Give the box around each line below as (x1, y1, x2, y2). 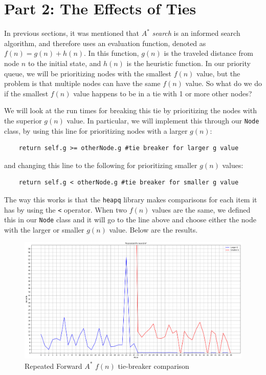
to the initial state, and (28, 57, 101, 68)
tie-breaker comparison (118, 360, 189, 371)
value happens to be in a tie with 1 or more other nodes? (73, 88, 252, 98)
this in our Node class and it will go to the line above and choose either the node (4, 214, 256, 225)
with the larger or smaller (4, 224, 84, 235)
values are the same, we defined (152, 204, 251, 215)
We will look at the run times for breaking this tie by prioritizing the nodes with (4, 105, 257, 116)
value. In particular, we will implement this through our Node (66, 115, 259, 126)
